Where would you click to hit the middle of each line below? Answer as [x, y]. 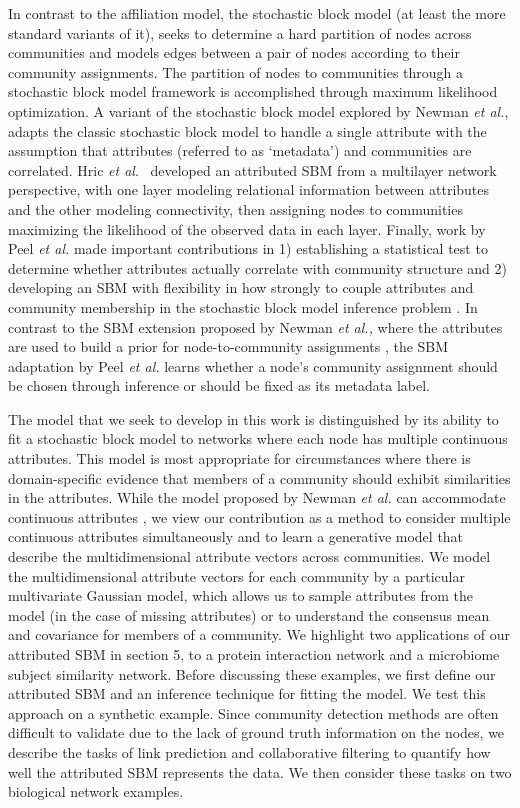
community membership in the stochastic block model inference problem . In [243, 306]
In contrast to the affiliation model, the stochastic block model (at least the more [257, 13]
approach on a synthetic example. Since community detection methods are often [253, 712]
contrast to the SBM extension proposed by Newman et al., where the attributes [255, 326]
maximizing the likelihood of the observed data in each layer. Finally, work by [247, 228]
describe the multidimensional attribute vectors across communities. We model [249, 556]
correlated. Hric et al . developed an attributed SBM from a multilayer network [252, 169]
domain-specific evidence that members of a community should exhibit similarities [259, 477]
